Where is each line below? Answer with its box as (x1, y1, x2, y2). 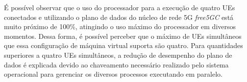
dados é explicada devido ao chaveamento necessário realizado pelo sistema (4, 59, 229, 69)
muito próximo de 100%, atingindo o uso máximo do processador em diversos (4, 21, 236, 32)
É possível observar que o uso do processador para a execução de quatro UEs (4, 2, 235, 12)
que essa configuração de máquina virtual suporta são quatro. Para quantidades (4, 40, 243, 50)
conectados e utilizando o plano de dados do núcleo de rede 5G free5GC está (4, 12, 234, 22)
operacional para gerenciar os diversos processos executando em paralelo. (4, 69, 222, 79)
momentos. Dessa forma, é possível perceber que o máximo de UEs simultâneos (4, 31, 242, 41)
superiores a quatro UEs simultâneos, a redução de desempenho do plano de (4, 49, 232, 60)
